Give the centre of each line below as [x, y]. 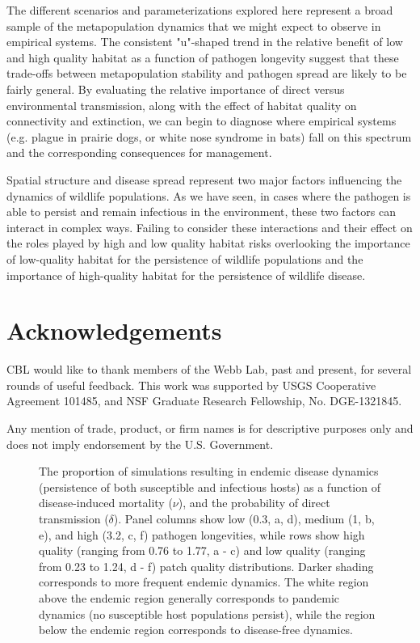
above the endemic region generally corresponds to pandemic [189, 597]
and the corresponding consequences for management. [139, 152]
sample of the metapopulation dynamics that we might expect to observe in [194, 25]
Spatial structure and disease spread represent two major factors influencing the [204, 179]
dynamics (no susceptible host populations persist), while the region [207, 613]
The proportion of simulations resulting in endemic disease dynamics [209, 471]
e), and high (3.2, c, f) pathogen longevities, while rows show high [202, 534]
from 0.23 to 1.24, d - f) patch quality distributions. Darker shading [206, 566]
